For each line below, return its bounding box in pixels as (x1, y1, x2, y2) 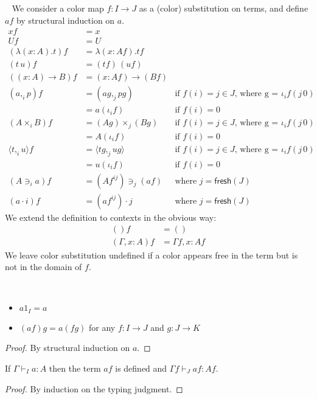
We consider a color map (12, 2, 104, 14)
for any (88, 321, 116, 333)
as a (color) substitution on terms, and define (139, 2, 308, 14)
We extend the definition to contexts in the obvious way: (5, 210, 217, 223)
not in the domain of (5, 260, 82, 273)
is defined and (115, 361, 167, 374)
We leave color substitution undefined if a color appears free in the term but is (5, 248, 298, 261)
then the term (49, 361, 101, 374)
